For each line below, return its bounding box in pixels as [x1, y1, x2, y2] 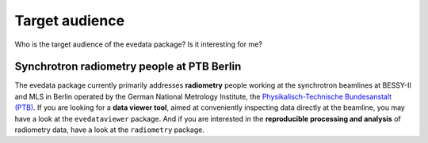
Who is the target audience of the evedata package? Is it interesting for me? [14, 40, 263, 49]
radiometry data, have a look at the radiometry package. [14, 125, 205, 134]
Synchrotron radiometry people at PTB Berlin [14, 60, 242, 73]
